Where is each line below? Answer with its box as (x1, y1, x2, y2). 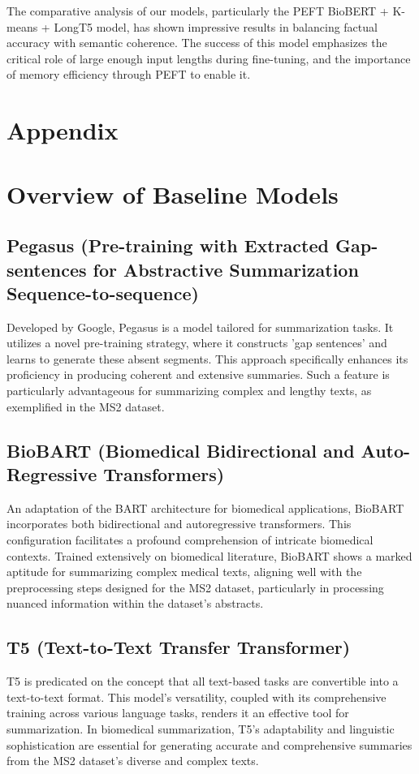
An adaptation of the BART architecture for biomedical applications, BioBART (6, 499, 404, 516)
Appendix (6, 114, 119, 147)
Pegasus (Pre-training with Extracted (6, 233, 329, 258)
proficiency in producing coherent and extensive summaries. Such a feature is (6, 366, 390, 383)
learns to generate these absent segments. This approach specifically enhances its (6, 350, 408, 367)
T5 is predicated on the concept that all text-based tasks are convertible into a (6, 673, 399, 690)
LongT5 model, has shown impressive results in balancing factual (54, 18, 378, 35)
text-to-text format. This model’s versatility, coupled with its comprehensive (6, 688, 387, 705)
